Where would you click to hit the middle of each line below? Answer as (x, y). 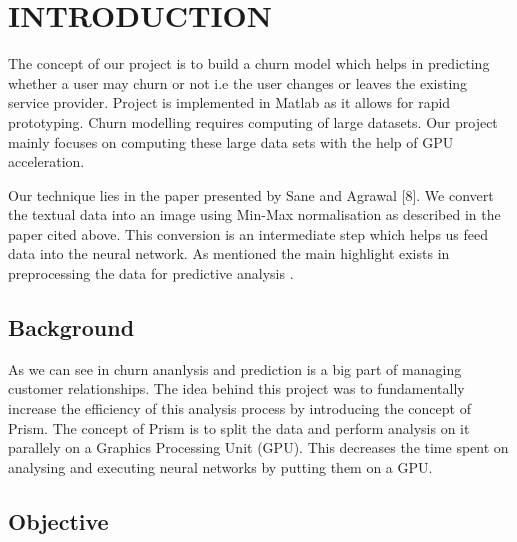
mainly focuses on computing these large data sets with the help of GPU (231, 141)
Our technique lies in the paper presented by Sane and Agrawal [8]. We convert (251, 194)
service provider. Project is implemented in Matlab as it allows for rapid (229, 102)
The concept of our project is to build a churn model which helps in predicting (249, 63)
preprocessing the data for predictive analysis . (151, 273)
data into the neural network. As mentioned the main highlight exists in (229, 253)
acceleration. (46, 161)
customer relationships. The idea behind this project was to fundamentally (236, 388)
